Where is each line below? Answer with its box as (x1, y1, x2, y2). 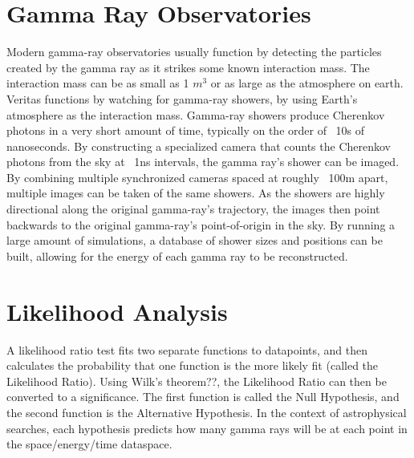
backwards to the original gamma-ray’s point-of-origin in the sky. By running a (6, 216, 396, 233)
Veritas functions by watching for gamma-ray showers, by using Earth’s (6, 90, 358, 107)
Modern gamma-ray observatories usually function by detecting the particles (6, 43, 382, 60)
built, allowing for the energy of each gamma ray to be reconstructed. (6, 247, 348, 264)
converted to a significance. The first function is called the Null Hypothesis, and (6, 388, 400, 405)
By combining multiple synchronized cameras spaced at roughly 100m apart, (6, 168, 388, 185)
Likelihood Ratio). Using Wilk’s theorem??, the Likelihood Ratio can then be (6, 372, 387, 389)
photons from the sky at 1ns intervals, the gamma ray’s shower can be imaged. (6, 153, 400, 170)
